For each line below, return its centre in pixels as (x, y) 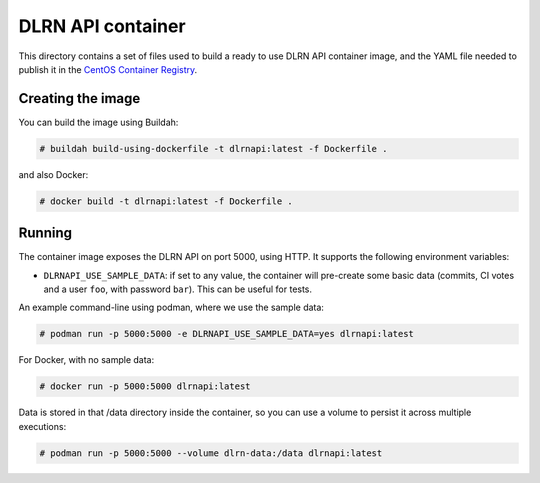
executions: (42, 426)
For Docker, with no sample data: (86, 360)
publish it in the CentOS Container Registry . (108, 69)
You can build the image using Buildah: (98, 122)
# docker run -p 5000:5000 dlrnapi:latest (145, 386)
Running (45, 233)
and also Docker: (53, 174)
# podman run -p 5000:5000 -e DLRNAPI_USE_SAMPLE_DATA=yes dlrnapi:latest (227, 334)
